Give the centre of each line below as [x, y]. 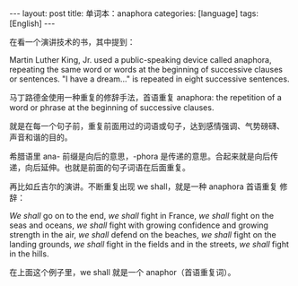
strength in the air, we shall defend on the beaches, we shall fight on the [143, 234]
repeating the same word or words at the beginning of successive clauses [146, 69]
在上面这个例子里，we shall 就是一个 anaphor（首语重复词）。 [123, 272]
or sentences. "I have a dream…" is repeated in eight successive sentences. [149, 79]
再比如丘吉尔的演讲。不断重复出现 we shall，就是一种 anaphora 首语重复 [144, 186]
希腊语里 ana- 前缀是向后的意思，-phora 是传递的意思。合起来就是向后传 [144, 156]
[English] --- [32, 23]
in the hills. [29, 254]
